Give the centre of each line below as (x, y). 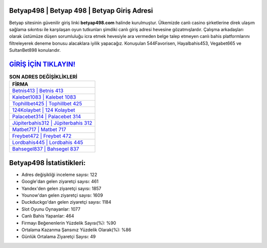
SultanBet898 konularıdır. (35, 50)
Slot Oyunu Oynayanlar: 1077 (51, 209)
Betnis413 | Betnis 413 (38, 91)
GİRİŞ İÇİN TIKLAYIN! (42, 64)
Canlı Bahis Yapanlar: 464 (48, 216)
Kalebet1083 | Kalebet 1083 (44, 97)
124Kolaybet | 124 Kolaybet (44, 110)
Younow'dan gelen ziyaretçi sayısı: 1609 (62, 195)
